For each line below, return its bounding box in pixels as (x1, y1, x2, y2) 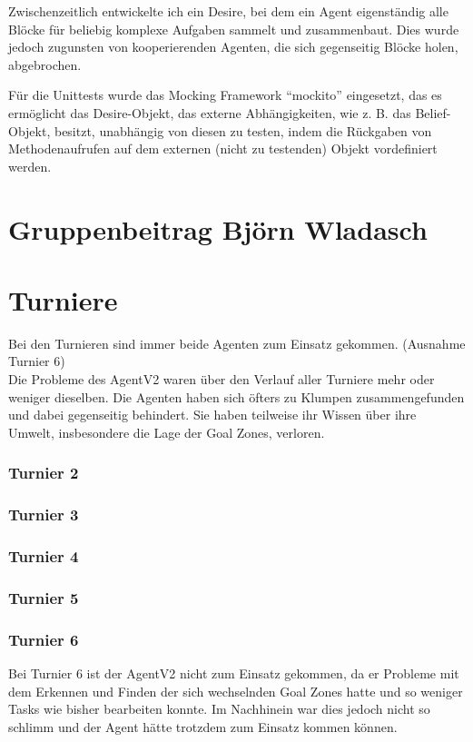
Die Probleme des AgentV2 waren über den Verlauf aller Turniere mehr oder (8, 370, 435, 389)
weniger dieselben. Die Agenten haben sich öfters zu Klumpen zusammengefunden (8, 387, 465, 406)
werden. (8, 156, 52, 175)
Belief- (415, 103, 451, 122)
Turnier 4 (8, 545, 79, 568)
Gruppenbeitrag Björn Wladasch (8, 210, 428, 247)
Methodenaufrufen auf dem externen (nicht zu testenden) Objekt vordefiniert (8, 139, 438, 158)
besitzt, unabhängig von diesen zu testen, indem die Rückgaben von (54, 121, 432, 140)
